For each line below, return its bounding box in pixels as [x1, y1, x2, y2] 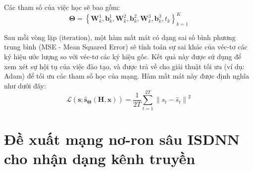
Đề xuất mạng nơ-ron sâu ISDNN [4, 128, 240, 149]
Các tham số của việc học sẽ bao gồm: [4, 2, 120, 12]
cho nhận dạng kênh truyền [4, 148, 196, 168]
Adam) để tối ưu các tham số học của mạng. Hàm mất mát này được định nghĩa [4, 71, 250, 81]
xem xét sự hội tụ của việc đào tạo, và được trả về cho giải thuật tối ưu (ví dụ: [4, 61, 245, 71]
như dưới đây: [4, 80, 46, 90]
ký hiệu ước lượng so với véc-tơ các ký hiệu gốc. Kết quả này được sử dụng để [4, 51, 242, 62]
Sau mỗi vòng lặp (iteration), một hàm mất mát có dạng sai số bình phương [4, 32, 236, 42]
